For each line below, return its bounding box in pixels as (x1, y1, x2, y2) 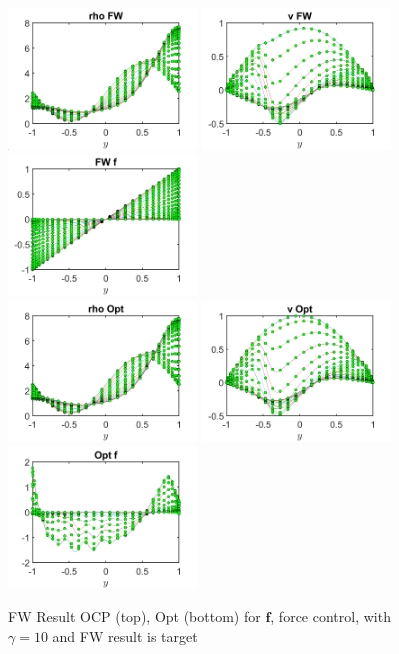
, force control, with (270, 606, 391, 627)
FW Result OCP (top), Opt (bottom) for (8, 606, 261, 627)
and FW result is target (52, 625, 198, 646)
